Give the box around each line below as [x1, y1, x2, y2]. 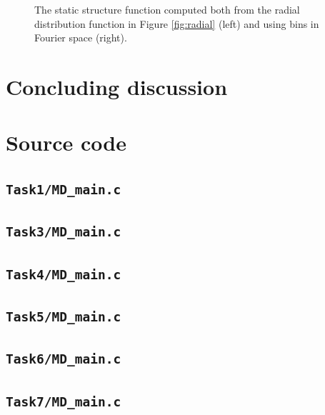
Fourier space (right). [34, 30, 127, 45]
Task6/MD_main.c [6, 351, 121, 367]
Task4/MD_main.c [6, 266, 121, 282]
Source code [6, 128, 126, 157]
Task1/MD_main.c [6, 181, 121, 197]
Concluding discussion [6, 71, 228, 101]
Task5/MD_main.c [6, 309, 121, 324]
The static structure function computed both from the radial [34, 2, 300, 16]
